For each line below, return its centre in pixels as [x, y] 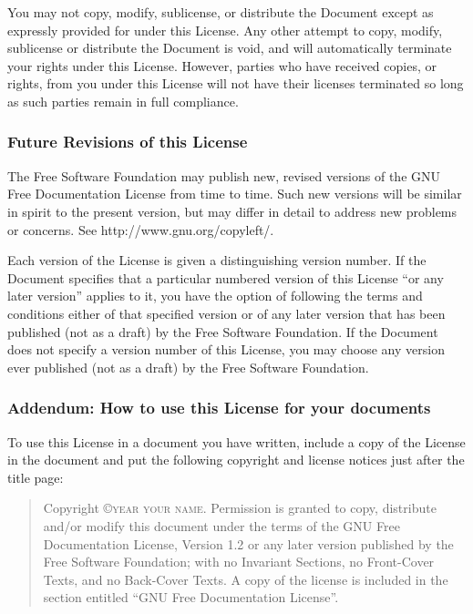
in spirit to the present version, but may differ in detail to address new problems [232, 211]
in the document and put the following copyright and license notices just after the [236, 460]
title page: [36, 477]
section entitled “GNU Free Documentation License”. [191, 597]
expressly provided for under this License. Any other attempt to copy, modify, [225, 30]
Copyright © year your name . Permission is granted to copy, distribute [240, 508]
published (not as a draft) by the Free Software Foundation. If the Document [223, 331]
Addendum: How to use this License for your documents [219, 408]
